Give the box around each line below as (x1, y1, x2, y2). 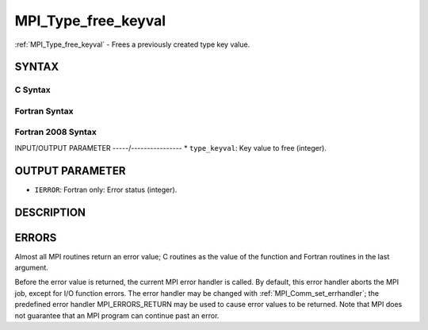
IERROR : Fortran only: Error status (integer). (34, 185, 178, 194)
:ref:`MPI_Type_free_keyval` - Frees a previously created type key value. (14, 40, 250, 49)
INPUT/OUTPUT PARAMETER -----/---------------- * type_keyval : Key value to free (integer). (14, 143, 327, 152)
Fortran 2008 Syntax (14, 127, 97, 138)
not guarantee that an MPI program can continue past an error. (14, 310, 220, 320)
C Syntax (14, 84, 51, 95)
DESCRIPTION (14, 205, 86, 219)
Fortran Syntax (14, 106, 74, 117)
